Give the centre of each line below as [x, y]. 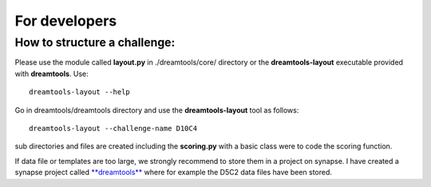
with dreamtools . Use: [52, 74]
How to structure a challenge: [95, 42]
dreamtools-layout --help [80, 92]
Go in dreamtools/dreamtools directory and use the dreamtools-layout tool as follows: [157, 110]
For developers [66, 21]
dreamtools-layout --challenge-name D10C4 [113, 128]
